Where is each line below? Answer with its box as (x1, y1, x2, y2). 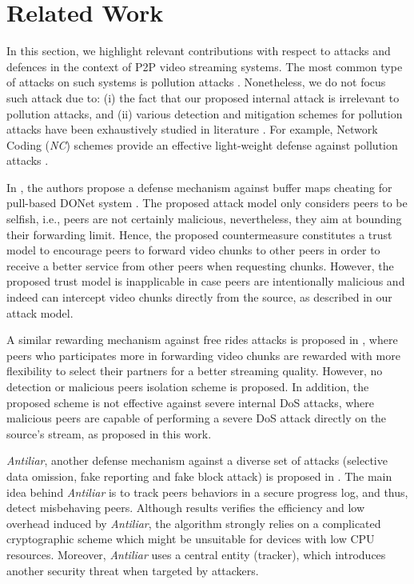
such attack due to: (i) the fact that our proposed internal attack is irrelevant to (6, 89, 400, 106)
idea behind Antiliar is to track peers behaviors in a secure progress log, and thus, (6, 483, 408, 500)
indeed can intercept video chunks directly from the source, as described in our (6, 289, 392, 306)
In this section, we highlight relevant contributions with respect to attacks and (6, 42, 391, 59)
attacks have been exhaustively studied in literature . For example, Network (6, 121, 378, 138)
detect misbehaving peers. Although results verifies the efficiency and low (6, 499, 365, 516)
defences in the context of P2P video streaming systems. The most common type (6, 58, 403, 74)
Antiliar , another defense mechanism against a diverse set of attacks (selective (6, 452, 388, 469)
